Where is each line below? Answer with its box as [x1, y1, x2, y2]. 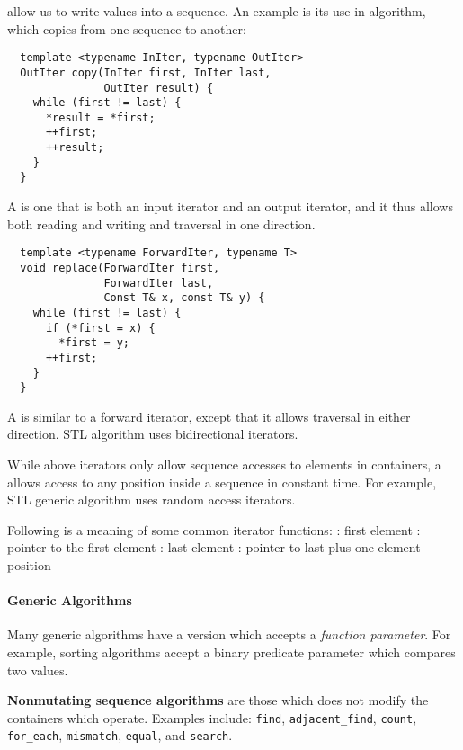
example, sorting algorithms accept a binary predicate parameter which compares [7, 642, 456, 661]
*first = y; [58, 336, 130, 350]
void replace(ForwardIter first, [20, 261, 220, 274]
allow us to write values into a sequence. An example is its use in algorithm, [7, 2, 426, 20]
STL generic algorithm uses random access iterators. [7, 490, 296, 509]
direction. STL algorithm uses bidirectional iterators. [7, 424, 298, 443]
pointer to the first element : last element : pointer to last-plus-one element [7, 538, 421, 557]
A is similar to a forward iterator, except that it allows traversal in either [7, 406, 411, 425]
